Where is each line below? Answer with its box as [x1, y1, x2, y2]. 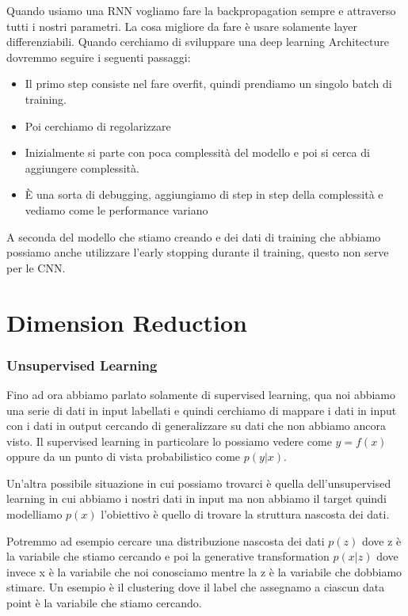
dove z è [361, 532, 402, 549]
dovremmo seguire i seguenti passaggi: [6, 48, 191, 65]
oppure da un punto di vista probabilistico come [6, 448, 241, 465]
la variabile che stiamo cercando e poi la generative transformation [6, 548, 330, 565]
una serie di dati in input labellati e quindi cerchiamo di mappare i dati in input [6, 401, 397, 418]
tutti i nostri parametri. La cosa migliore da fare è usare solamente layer [6, 17, 357, 34]
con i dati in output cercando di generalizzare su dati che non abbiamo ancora [6, 417, 386, 434]
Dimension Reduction [6, 306, 247, 338]
